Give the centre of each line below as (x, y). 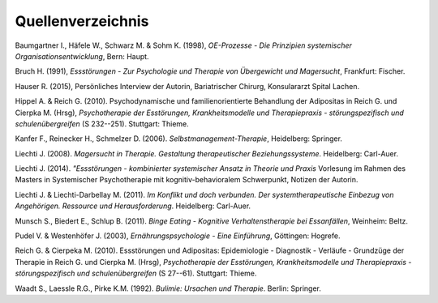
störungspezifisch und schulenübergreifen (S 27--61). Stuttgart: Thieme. (136, 273)
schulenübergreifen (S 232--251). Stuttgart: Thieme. (102, 124)
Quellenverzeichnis (82, 21)
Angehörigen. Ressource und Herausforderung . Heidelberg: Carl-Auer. (133, 206)
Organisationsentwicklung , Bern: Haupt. (82, 56)
